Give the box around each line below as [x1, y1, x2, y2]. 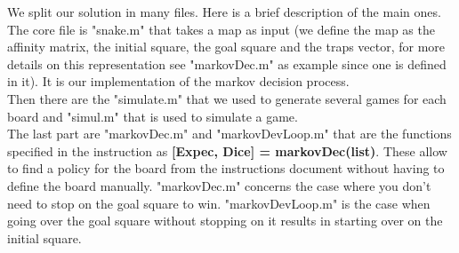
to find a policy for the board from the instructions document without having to [7, 159, 445, 178]
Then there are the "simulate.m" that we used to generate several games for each [7, 89, 447, 107]
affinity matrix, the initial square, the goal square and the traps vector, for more [7, 37, 446, 56]
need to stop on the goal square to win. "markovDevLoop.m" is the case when [7, 194, 431, 212]
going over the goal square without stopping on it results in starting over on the [7, 211, 443, 230]
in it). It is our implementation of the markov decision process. [7, 72, 350, 91]
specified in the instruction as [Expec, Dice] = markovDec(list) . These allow [7, 141, 447, 160]
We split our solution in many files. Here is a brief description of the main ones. [7, 3, 441, 20]
